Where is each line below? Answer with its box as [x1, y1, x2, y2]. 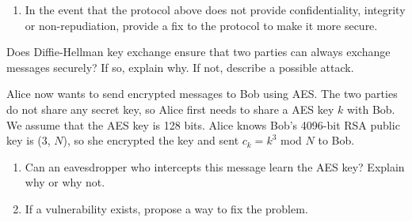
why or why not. [25, 174, 105, 190]
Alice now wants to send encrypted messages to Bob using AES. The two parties [6, 85, 398, 102]
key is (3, [6, 132, 51, 149]
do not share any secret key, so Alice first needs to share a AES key [6, 100, 334, 117]
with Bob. [346, 100, 395, 117]
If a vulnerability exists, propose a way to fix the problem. [25, 200, 308, 216]
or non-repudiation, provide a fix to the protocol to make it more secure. [25, 17, 378, 33]
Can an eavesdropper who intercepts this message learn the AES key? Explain [25, 158, 405, 175]
